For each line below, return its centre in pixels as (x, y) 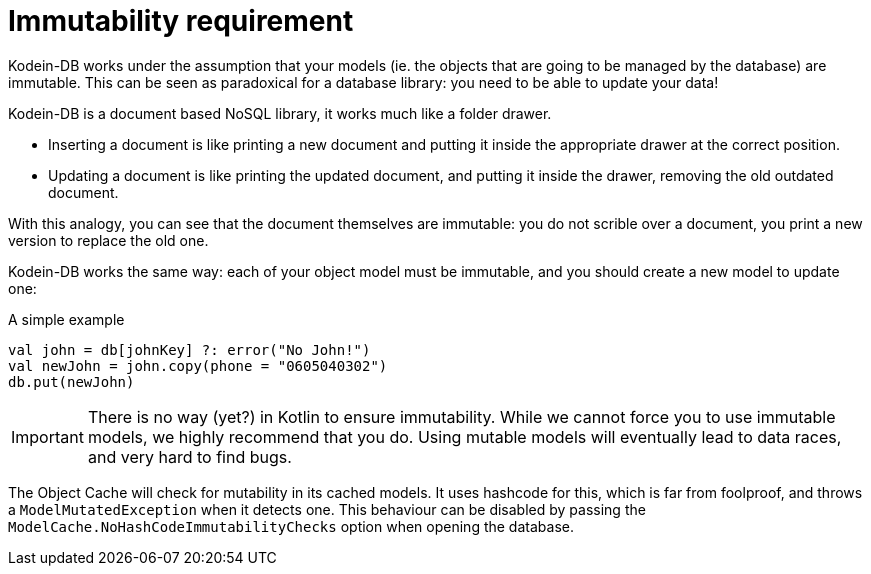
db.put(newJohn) (71, 381)
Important (47, 436)
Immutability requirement (181, 21)
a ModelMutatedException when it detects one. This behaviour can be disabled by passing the (327, 509)
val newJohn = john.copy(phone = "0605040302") (198, 365)
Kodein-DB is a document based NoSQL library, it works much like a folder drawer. (280, 113)
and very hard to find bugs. (189, 456)
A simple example (66, 319)
